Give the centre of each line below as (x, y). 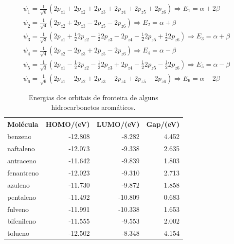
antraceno (22, 161)
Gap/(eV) (163, 124)
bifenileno (22, 221)
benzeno (19, 136)
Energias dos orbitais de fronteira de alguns (93, 97)
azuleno (18, 184)
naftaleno (21, 148)
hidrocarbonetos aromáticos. (93, 107)
